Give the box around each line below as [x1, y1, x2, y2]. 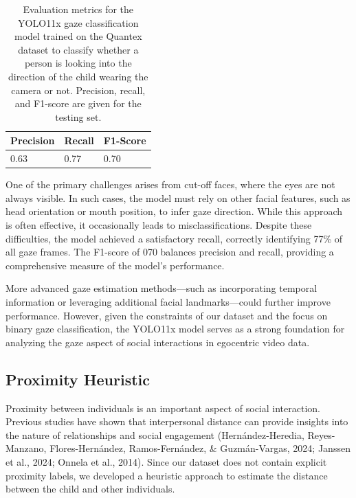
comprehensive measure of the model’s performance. [5, 258, 225, 272]
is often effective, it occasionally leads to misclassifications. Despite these [5, 218, 312, 232]
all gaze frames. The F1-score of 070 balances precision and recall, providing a [5, 245, 334, 259]
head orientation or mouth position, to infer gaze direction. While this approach [5, 204, 343, 218]
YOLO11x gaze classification [18, 15, 139, 30]
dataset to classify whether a [18, 42, 139, 56]
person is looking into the [24, 56, 132, 70]
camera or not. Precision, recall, [11, 82, 146, 97]
